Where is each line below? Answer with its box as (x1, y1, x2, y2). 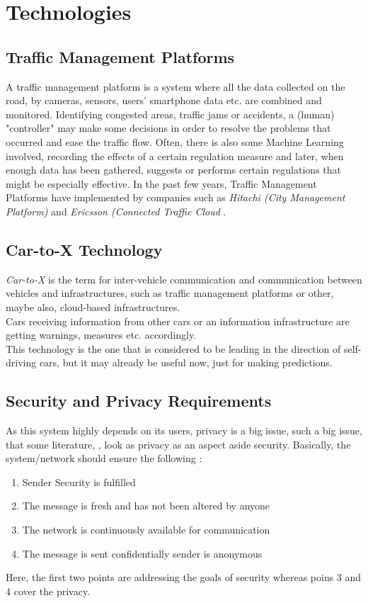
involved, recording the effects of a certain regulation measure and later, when (6, 148, 344, 163)
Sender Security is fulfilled (22, 474, 136, 489)
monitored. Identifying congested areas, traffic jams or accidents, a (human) (6, 106, 335, 121)
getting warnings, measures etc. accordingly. (6, 327, 197, 342)
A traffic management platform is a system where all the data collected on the (6, 79, 345, 94)
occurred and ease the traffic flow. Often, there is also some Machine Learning (6, 134, 344, 149)
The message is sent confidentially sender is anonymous (22, 546, 263, 560)
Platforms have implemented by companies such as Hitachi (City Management (6, 190, 345, 205)
